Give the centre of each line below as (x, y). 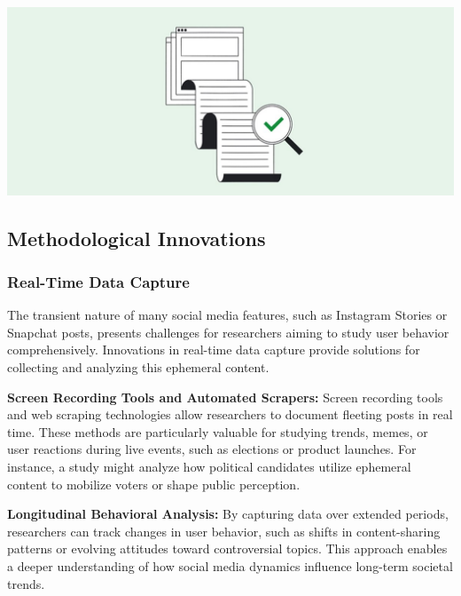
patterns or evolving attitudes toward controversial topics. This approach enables (227, 548)
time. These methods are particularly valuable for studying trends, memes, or (218, 431)
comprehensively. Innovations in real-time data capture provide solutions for (214, 350)
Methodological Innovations (137, 238)
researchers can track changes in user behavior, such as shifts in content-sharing (224, 531)
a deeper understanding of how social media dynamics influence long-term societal (230, 565)
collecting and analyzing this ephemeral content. (138, 367)
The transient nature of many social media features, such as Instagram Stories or (227, 315)
